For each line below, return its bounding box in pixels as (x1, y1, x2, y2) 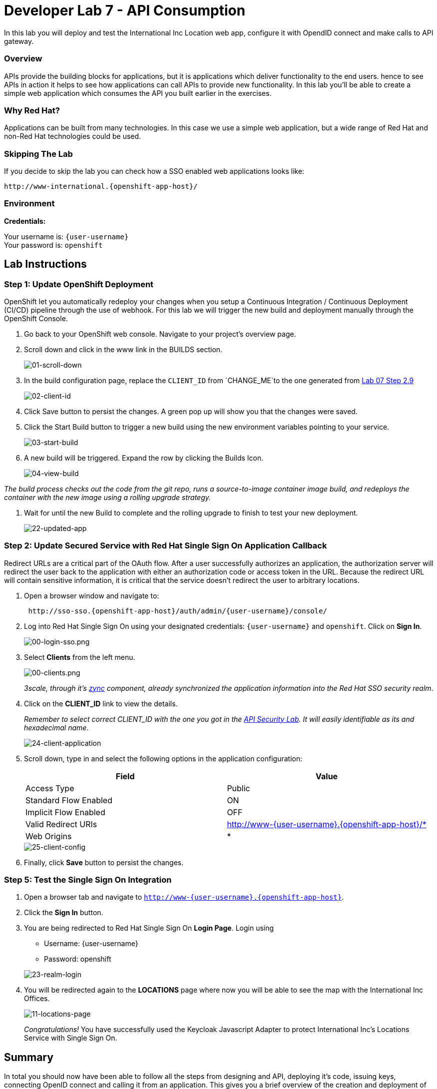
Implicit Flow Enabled (25, 807, 105, 817)
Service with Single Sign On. (24, 1034, 117, 1043)
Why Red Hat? (4, 105, 60, 115)
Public (227, 783, 250, 793)
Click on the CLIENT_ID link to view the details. (24, 699, 178, 708)
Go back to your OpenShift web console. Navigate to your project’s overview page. (24, 329, 296, 338)
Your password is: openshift (4, 240, 103, 249)
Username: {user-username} (44, 939, 138, 948)
